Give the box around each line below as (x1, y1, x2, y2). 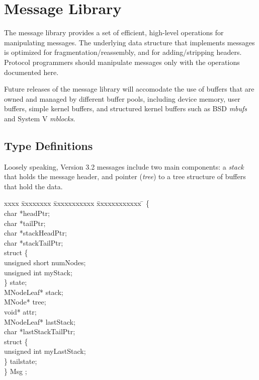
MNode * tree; (4, 296, 46, 307)
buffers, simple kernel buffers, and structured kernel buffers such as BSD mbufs (4, 103, 247, 114)
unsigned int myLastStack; (4, 346, 86, 356)
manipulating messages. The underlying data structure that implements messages (4, 37, 255, 47)
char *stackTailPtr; (4, 237, 63, 248)
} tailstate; (4, 355, 37, 366)
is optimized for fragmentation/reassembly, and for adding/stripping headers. (4, 47, 242, 57)
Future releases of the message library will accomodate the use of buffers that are (4, 84, 254, 94)
